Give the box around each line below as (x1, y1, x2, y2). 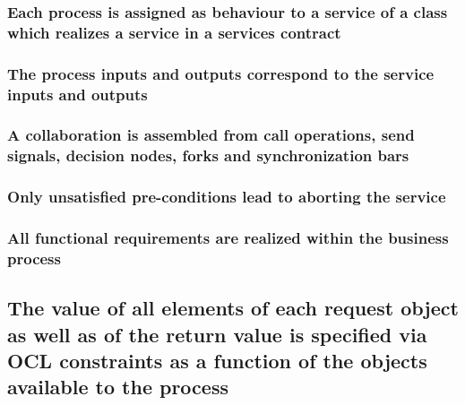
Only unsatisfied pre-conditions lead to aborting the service (7, 185, 446, 208)
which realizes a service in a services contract (7, 21, 341, 43)
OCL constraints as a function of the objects (7, 347, 427, 375)
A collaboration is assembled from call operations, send (7, 124, 415, 146)
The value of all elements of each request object (7, 294, 459, 322)
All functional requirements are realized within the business (7, 227, 449, 249)
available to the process (7, 373, 228, 401)
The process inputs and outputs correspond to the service (7, 62, 435, 84)
